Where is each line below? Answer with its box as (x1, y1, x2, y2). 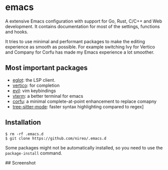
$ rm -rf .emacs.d (5, 131, 44, 136)
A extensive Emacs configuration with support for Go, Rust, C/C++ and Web (5, 18, 162, 24)
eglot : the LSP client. (12, 77, 56, 83)
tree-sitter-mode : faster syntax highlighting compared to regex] (12, 103, 144, 109)
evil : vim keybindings (12, 87, 56, 94)
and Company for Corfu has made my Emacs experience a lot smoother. (5, 49, 154, 55)
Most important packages (5, 64, 88, 72)
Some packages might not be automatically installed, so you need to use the (5, 144, 163, 150)
